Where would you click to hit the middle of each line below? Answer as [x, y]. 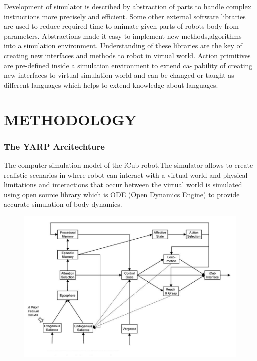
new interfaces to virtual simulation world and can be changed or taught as [119, 75]
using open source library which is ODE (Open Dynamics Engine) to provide [122, 194]
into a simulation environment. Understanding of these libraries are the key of [123, 46]
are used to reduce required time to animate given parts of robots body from [121, 26]
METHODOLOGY [70, 119]
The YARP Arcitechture [54, 146]
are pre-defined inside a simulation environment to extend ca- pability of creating [128, 65]
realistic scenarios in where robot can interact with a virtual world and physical [126, 175]
